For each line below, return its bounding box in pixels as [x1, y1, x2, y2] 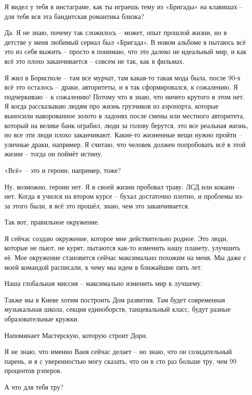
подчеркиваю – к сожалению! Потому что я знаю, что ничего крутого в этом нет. [4, 91, 245, 101]
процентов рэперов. [4, 365, 62, 376]
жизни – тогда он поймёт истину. [4, 149, 103, 159]
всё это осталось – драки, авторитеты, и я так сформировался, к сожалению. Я [4, 82, 238, 92]
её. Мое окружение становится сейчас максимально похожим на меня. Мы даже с [4, 252, 247, 263]
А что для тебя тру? [4, 382, 64, 392]
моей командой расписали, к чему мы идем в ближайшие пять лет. [4, 262, 203, 272]
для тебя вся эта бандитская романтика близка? [4, 11, 144, 21]
